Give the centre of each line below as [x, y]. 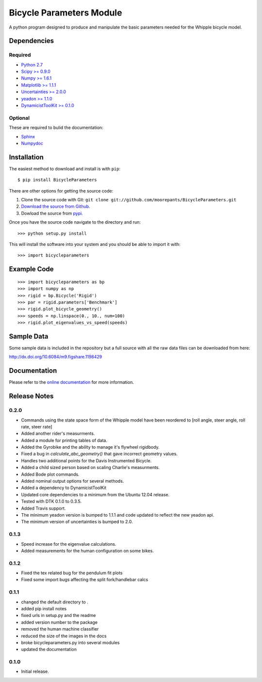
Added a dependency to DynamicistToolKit [64, 488]
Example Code [31, 269]
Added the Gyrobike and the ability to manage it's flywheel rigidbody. [90, 447]
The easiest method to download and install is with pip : [65, 169]
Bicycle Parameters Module [65, 13]
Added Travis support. [43, 508]
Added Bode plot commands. [50, 474]
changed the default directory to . [55, 602]
